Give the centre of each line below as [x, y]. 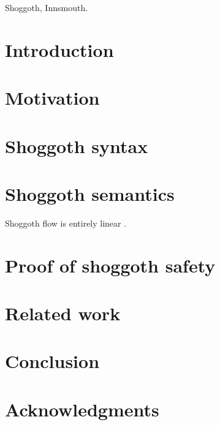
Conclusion [52, 361]
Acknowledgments [82, 409]
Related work [63, 313]
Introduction [59, 49]
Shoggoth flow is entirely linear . [66, 223]
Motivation [52, 98]
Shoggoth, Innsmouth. [47, 7]
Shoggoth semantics [90, 193]
